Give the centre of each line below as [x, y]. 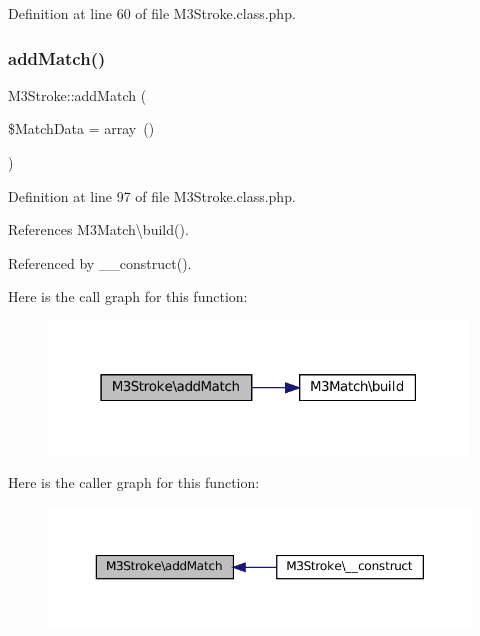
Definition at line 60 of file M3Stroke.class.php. [152, 13]
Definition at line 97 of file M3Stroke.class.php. [152, 195]
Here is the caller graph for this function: [134, 482]
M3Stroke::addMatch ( [77, 94]
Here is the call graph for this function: [128, 296]
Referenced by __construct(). [100, 262]
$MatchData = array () [81, 128]
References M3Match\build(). [98, 229]
